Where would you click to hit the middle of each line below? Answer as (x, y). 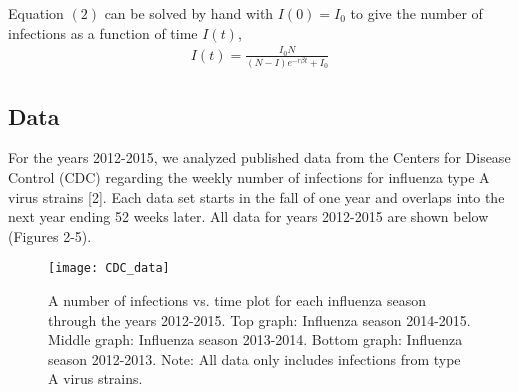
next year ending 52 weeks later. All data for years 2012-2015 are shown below (248, 216)
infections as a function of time (103, 32)
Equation (36, 13)
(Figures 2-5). (50, 235)
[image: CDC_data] (109, 268)
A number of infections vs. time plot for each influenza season (237, 299)
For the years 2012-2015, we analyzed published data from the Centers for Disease (259, 157)
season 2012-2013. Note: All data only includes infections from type (254, 358)
